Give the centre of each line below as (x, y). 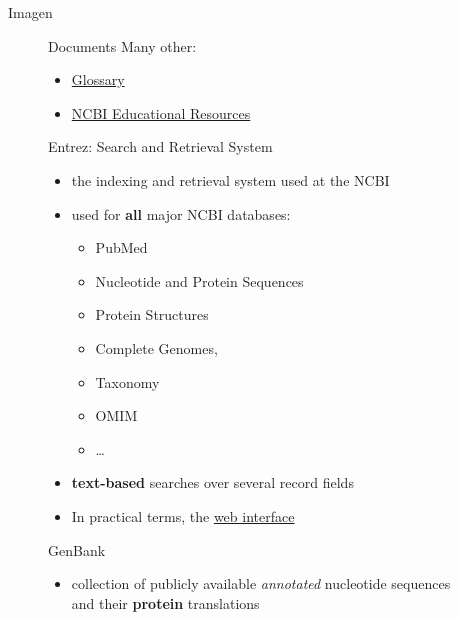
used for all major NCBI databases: (181, 213)
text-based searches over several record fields (212, 482)
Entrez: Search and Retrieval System (160, 146)
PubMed (121, 247)
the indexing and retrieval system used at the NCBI (230, 179)
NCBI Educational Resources (161, 112)
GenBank (77, 549)
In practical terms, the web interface (183, 515)
